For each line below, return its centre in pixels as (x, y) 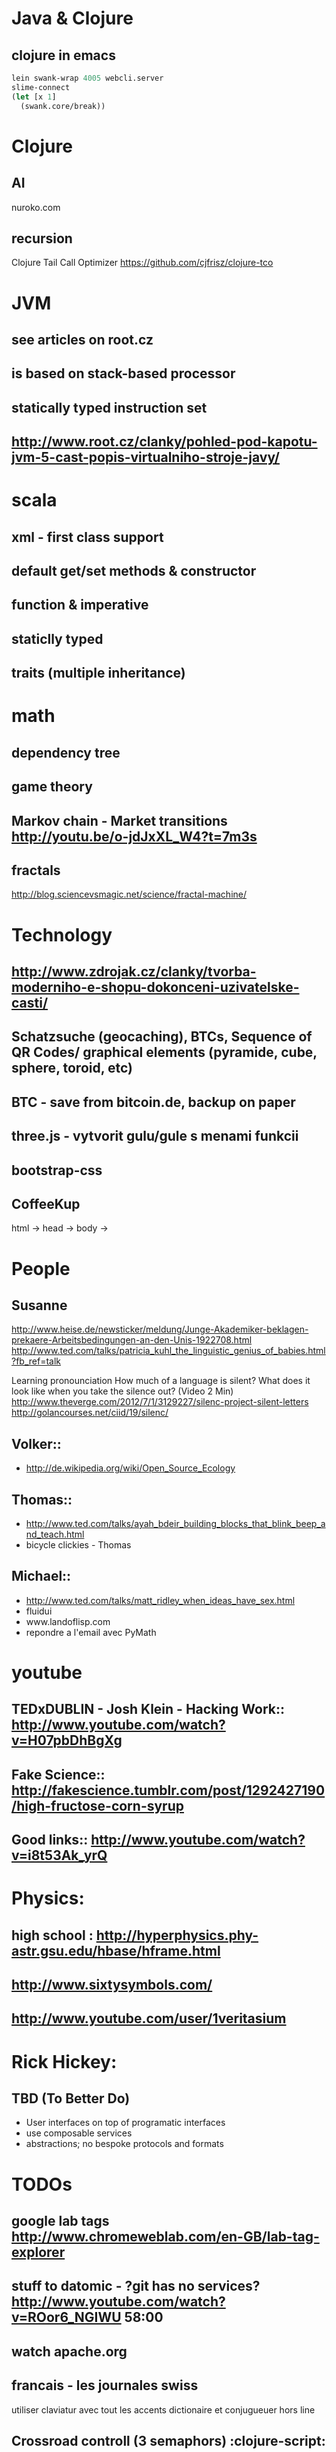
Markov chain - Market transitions (119, 820)
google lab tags (60, 2221)
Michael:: (41, 1576)
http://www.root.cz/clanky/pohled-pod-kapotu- (164, 442)
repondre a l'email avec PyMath (91, 1632)
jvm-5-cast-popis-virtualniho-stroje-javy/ (146, 457)
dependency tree (66, 752)
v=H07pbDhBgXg (67, 1740)
